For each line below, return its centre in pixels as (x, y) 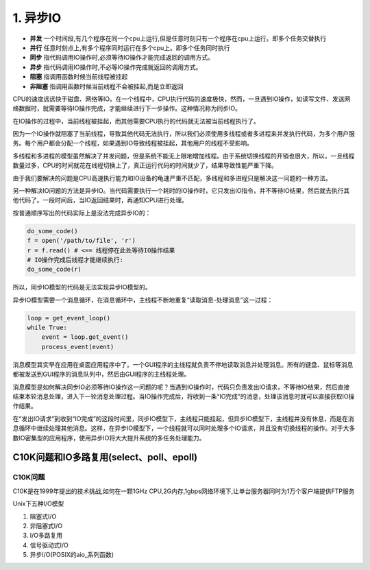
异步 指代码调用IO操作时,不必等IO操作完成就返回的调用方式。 (116, 67)
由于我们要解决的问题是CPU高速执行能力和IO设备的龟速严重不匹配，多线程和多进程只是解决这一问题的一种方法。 (172, 178)
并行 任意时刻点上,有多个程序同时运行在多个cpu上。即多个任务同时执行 (130, 47)
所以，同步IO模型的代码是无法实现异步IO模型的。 (82, 287)
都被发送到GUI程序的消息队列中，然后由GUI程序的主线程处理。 (101, 375)
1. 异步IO (37, 18)
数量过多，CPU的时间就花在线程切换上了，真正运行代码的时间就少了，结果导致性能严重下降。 (145, 165)
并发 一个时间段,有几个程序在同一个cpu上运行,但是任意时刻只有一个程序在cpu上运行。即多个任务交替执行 (178, 38)
